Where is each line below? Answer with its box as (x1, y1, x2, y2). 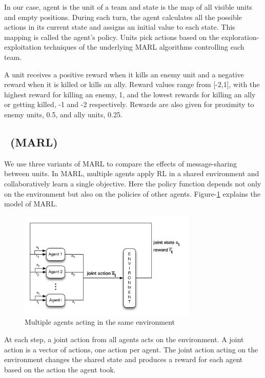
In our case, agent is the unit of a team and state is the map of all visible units (4, 2, 252, 12)
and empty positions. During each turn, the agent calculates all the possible (4, 11, 242, 22)
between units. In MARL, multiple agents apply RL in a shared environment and (4, 168, 259, 179)
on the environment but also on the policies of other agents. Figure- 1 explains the (4, 188, 260, 199)
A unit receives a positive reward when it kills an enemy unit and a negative (4, 69, 244, 79)
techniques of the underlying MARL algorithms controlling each (44, 41, 244, 52)
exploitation (4, 41, 42, 52)
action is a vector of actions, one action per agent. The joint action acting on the (4, 344, 258, 354)
